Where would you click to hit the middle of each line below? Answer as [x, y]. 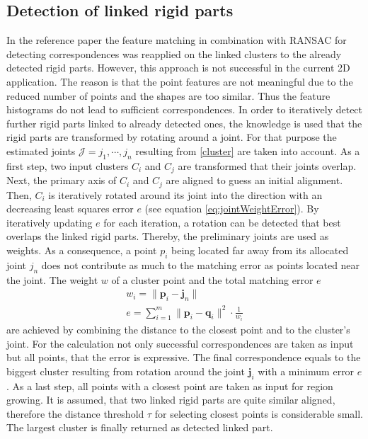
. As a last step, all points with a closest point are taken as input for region [170, 386]
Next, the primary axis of [62, 180]
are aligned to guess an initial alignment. [254, 180]
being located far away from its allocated [260, 250]
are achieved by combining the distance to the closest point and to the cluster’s [178, 330]
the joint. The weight [52, 279]
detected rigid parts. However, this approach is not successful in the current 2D [178, 68]
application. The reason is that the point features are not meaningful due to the [180, 81]
